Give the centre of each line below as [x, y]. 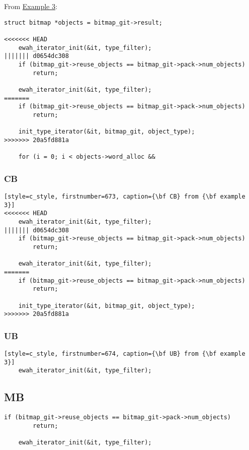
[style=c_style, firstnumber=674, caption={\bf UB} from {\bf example [125, 354]
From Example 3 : [31, 6]
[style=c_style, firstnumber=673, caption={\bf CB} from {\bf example [125, 196]
